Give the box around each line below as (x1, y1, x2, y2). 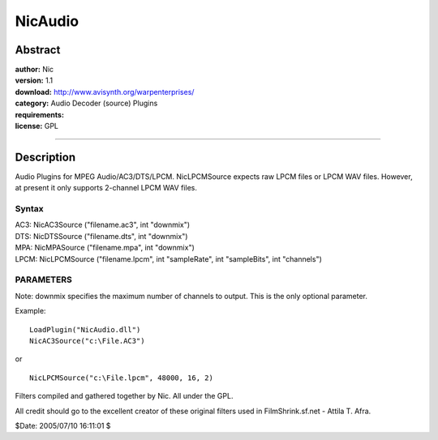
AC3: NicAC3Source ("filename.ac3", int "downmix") (15, 220, 191, 230)
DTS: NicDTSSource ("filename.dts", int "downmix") (15, 231, 188, 241)
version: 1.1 (15, 75, 53, 85)
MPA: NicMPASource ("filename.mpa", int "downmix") (15, 243, 195, 253)
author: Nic (15, 65, 54, 75)
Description (15, 150, 76, 164)
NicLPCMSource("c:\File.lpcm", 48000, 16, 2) (29, 373, 214, 382)
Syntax (15, 203, 44, 215)
